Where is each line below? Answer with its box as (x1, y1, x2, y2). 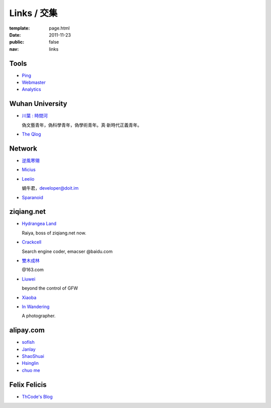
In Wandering (22, 304, 50, 310)
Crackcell (22, 239, 42, 245)
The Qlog (22, 131, 41, 138)
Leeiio (22, 176, 35, 182)
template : (9, 25, 30, 31)
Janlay (22, 346, 36, 352)
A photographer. (22, 313, 56, 319)
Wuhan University (9, 99, 67, 108)
